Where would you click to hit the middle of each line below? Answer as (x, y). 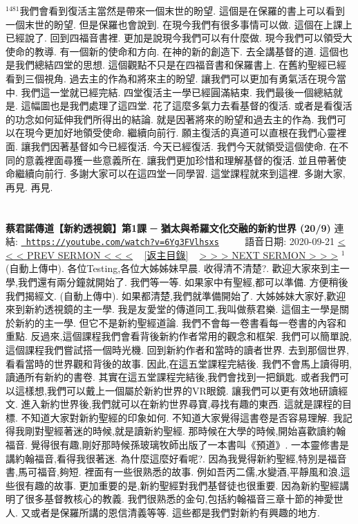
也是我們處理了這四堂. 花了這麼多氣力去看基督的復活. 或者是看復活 (201, 106)
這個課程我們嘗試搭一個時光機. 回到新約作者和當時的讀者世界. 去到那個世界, (177, 349)
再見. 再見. (29, 187)
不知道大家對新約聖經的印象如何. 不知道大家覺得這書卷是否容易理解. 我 (182, 417)
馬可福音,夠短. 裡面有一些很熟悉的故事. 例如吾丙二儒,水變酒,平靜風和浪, (179, 472)
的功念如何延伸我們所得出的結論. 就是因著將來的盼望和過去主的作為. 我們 (171, 119)
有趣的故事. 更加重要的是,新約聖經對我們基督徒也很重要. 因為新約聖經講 (187, 485)
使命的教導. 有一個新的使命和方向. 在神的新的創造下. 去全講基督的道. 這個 (172, 51)
